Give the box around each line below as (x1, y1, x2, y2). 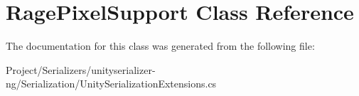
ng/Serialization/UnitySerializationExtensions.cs (6, 76, 217, 91)
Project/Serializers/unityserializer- (6, 62, 156, 77)
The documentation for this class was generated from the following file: (6, 38, 315, 53)
